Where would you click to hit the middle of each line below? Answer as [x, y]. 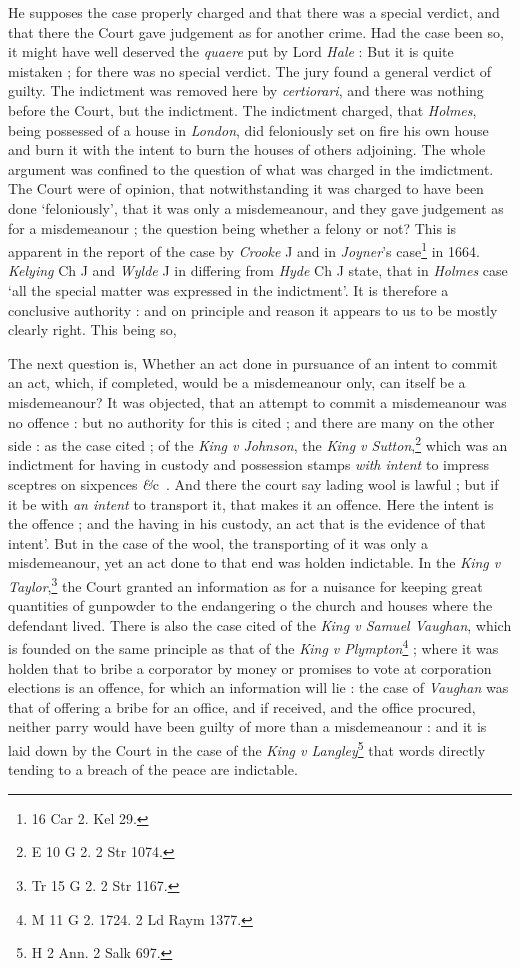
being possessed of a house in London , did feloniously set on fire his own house [248, 129]
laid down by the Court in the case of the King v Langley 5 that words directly [247, 748]
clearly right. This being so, [92, 329]
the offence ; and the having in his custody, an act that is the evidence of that [247, 523]
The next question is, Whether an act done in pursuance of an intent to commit [253, 362]
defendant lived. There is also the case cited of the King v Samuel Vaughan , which [260, 624]
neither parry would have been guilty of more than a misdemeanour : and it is [247, 726]
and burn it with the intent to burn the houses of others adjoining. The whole [247, 149]
